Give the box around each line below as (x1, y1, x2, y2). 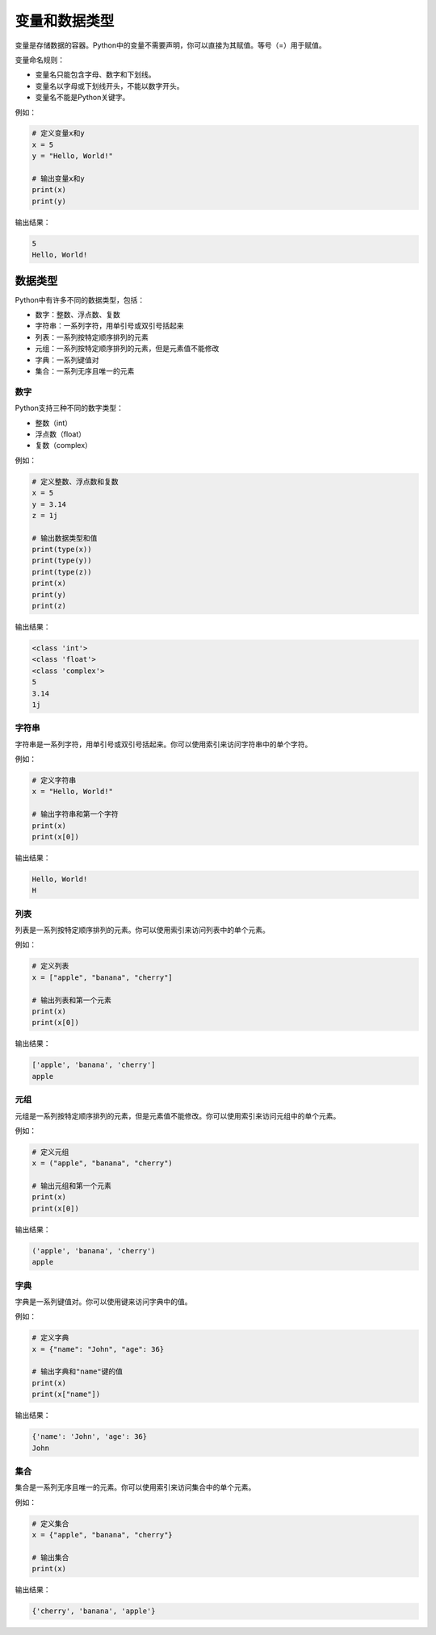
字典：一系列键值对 (35, 355, 99, 365)
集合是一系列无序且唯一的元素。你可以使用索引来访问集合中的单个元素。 (15, 1482, 256, 1492)
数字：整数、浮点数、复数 (35, 310, 120, 320)
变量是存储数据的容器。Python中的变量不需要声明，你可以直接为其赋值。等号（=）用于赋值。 (15, 40, 326, 50)
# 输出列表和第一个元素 (31, 995, 112, 1005)
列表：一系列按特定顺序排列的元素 (35, 332, 149, 342)
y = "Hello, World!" (31, 152, 113, 161)
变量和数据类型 (15, 12, 115, 30)
